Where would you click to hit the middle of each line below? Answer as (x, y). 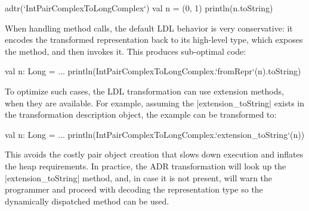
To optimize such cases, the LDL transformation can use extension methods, (144, 91)
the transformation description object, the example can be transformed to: (141, 114)
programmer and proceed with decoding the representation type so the (134, 189)
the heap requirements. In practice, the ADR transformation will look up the (146, 166)
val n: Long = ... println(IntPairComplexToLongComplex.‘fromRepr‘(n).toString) (153, 71)
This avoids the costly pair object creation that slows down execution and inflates (154, 154)
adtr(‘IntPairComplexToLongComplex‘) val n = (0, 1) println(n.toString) (139, 8)
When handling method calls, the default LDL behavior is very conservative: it (149, 28)
